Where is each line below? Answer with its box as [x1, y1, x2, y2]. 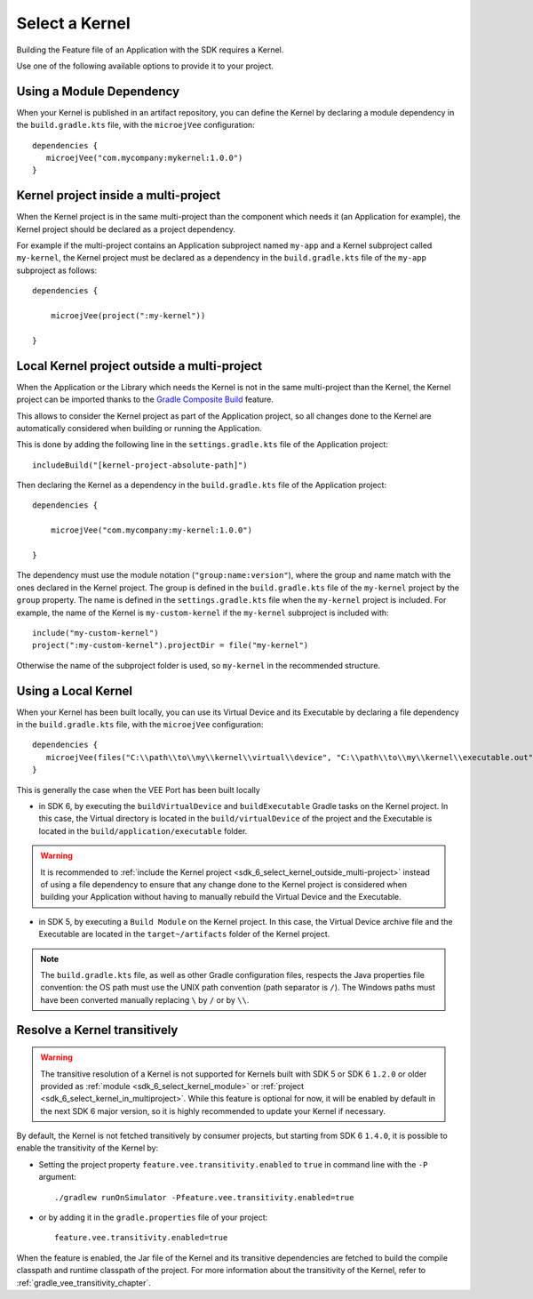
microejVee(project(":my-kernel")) [50, 311, 206, 321]
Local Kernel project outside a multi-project [16, 358, 262, 373]
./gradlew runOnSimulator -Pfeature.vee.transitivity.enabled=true [54, 1192, 354, 1202]
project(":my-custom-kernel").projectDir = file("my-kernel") [32, 640, 309, 651]
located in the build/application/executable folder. [38, 825, 248, 836]
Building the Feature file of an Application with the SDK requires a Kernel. [16, 44, 284, 55]
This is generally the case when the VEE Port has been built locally [16, 784, 261, 795]
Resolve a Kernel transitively [16, 1022, 179, 1038]
